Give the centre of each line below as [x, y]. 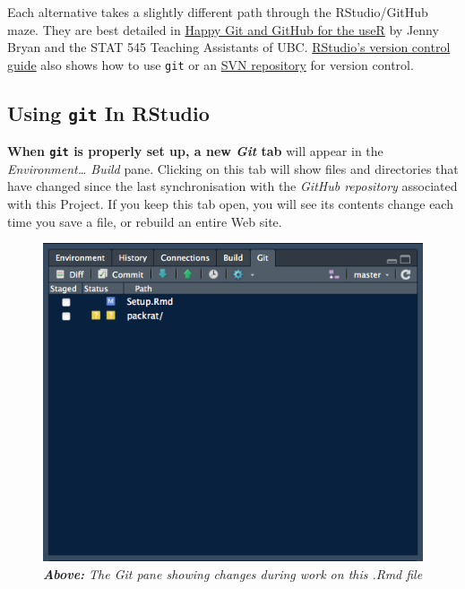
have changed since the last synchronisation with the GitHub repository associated [232, 186]
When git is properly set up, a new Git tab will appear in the [195, 151]
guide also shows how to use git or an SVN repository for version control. [211, 64]
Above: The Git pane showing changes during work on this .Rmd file [233, 573]
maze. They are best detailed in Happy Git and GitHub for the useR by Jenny [223, 29]
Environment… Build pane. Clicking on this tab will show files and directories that [233, 168]
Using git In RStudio [108, 113]
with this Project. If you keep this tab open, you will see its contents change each [230, 204]
